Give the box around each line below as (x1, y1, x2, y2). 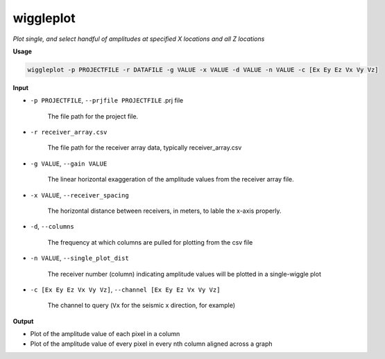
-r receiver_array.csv (30, 128, 108, 137)
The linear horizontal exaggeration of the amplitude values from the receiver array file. (47, 175, 294, 184)
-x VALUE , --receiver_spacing (30, 191, 130, 199)
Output (12, 317, 34, 325)
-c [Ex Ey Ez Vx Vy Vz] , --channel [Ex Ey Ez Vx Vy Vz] (30, 285, 221, 294)
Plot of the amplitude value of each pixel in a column (30, 330, 180, 338)
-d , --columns (30, 222, 74, 231)
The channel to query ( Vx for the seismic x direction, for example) (47, 301, 236, 310)
